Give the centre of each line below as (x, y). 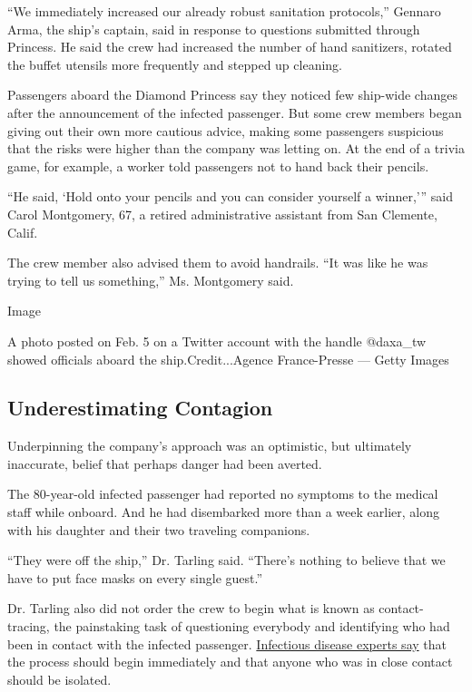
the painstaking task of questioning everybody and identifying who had (252, 626)
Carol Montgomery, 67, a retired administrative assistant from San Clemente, (222, 214)
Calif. (23, 232)
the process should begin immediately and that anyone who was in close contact (230, 662)
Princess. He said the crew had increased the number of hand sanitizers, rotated (230, 47)
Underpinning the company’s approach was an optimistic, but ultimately (210, 446)
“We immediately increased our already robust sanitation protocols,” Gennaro (224, 11)
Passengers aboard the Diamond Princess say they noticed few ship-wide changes (232, 95)
